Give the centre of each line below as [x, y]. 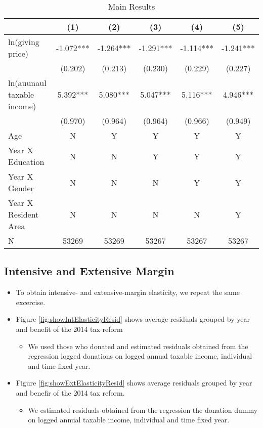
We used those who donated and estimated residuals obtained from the [138, 346]
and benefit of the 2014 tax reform [69, 329]
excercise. [31, 302]
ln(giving [24, 42]
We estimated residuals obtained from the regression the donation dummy [143, 410]
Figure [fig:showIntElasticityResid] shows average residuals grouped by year [133, 319]
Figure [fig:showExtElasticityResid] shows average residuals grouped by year [134, 383]
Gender [21, 188]
